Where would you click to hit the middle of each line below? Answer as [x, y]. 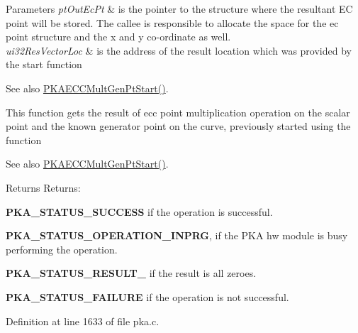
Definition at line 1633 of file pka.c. [83, 321]
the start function [44, 64]
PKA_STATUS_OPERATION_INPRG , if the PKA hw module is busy [177, 235]
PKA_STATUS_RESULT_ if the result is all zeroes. [131, 273]
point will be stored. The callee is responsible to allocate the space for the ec [172, 22]
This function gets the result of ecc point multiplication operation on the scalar [178, 112]
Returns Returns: [43, 187]
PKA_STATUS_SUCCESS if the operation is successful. [139, 211]
